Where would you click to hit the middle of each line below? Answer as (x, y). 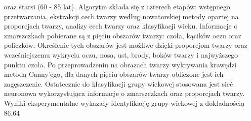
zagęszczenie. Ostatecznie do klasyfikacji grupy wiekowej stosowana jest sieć (119, 83)
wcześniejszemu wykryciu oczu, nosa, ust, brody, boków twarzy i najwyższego (121, 54)
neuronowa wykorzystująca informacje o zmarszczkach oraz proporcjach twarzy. (124, 93)
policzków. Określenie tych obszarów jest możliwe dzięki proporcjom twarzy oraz (126, 45)
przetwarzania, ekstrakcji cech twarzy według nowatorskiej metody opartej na (121, 16)
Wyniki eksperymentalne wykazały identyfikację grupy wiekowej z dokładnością (124, 103)
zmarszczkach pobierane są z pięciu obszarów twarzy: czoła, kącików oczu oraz (123, 35)
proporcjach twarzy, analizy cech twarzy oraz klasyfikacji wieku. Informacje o (121, 26)
